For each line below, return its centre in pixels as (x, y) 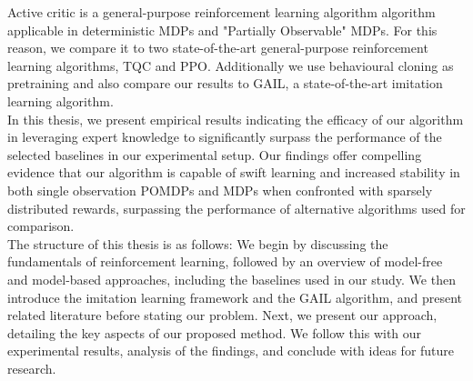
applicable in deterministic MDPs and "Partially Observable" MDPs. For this (222, 30)
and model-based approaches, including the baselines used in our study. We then (231, 279)
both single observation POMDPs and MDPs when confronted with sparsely (220, 190)
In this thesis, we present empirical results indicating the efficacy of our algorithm (236, 119)
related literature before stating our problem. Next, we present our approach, (222, 315)
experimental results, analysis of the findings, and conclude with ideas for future (231, 351)
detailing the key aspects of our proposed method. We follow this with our (215, 332)
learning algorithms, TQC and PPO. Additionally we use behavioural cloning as (231, 65)
